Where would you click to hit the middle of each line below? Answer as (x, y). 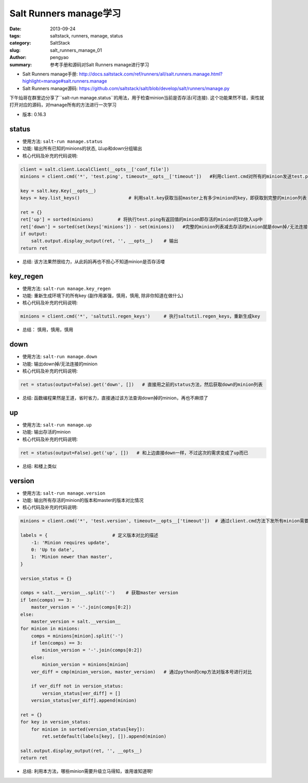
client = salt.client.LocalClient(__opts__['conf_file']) (95, 169)
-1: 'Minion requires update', (70, 542)
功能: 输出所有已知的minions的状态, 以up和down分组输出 (82, 148)
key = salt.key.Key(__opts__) (58, 191)
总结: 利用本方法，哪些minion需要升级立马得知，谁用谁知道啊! (88, 771)
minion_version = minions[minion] (85, 665)
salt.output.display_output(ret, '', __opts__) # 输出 (105, 241)
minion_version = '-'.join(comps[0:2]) (92, 650)
